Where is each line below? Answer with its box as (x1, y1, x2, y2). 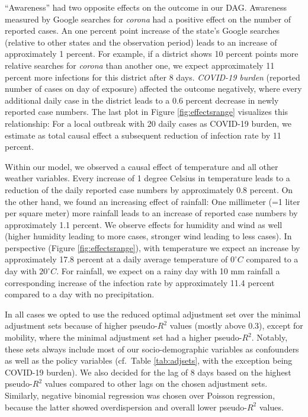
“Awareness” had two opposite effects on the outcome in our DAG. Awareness (5, 1, 287, 13)
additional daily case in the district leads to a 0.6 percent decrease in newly (5, 94, 279, 106)
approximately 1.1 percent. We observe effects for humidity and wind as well (5, 218, 283, 230)
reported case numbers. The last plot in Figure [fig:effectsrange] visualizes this (5, 105, 288, 118)
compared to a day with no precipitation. (5, 288, 155, 300)
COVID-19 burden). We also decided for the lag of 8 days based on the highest (5, 365, 291, 378)
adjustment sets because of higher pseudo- (5, 319, 158, 332)
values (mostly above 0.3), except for (169, 319, 303, 332)
